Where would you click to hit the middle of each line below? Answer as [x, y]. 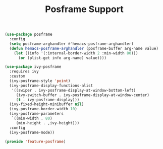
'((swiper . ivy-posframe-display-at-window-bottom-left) [74, 90]
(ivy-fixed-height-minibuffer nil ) [47, 104]
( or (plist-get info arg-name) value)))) [62, 58]
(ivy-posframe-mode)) [32, 132]
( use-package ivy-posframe [33, 67]
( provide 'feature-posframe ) [35, 141]
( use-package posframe [29, 34]
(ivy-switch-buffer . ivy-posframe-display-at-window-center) [83, 95]
